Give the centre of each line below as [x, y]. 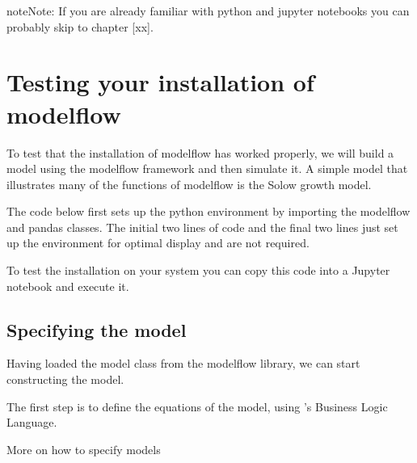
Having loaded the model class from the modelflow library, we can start [183, 363]
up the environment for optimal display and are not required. [158, 243]
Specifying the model [97, 329]
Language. [32, 422]
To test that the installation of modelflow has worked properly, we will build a [200, 152]
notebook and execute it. [68, 286]
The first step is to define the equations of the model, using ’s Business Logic [197, 406]
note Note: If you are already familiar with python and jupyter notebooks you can [208, 11]
